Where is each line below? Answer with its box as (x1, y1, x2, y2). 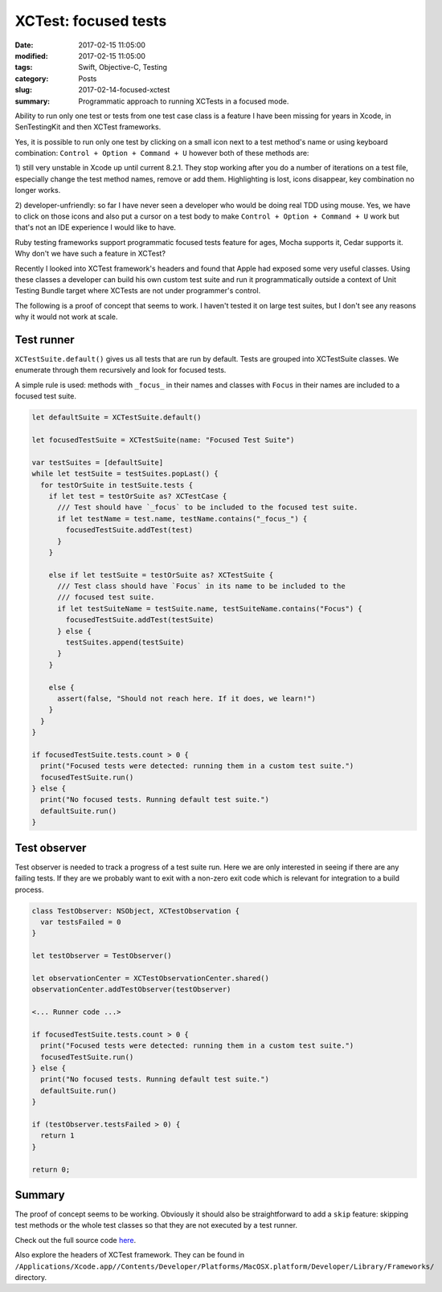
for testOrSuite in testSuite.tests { (40, 480, 193, 489)
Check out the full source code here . (14, 1235, 137, 1245)
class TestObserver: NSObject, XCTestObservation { (31, 906, 240, 915)
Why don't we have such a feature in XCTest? (14, 249, 166, 259)
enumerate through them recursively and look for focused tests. (14, 366, 227, 375)
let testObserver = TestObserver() (31, 951, 172, 960)
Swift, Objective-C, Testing (78, 63, 168, 72)
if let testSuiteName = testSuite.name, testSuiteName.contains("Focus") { (57, 603, 363, 613)
